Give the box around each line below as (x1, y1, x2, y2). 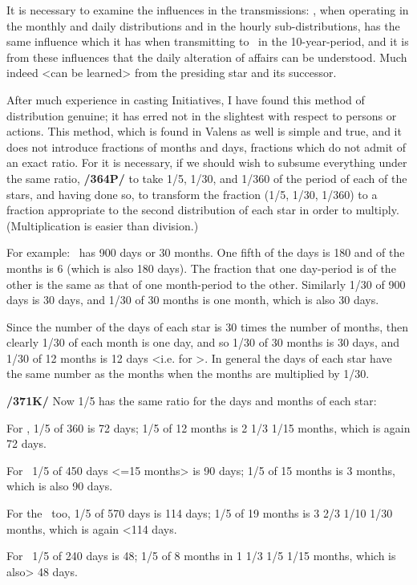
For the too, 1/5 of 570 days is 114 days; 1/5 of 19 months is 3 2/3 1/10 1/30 (6, 505, 393, 522)
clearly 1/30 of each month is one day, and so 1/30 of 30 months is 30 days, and (6, 334, 399, 351)
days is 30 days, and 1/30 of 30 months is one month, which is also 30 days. (6, 291, 379, 308)
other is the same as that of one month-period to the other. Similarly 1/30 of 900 (6, 275, 406, 292)
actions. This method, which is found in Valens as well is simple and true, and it (6, 123, 402, 140)
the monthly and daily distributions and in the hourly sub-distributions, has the (6, 17, 400, 34)
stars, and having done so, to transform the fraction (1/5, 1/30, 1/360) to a (6, 185, 378, 202)
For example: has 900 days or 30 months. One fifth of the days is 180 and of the (6, 244, 405, 261)
